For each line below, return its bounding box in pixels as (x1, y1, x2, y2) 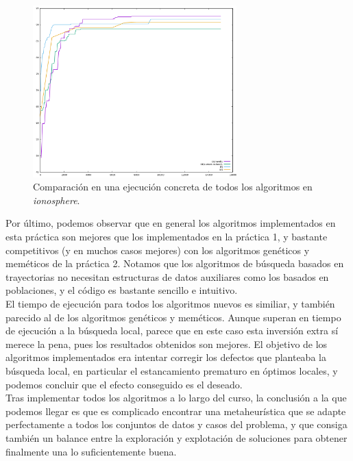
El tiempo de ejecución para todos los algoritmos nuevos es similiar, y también (5, 297, 335, 311)
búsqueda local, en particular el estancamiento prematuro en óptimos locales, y (5, 364, 338, 378)
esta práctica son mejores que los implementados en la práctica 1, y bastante (5, 229, 328, 244)
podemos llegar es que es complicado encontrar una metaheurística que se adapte (5, 403, 346, 418)
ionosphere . (33, 192, 80, 207)
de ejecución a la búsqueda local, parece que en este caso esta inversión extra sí (5, 323, 339, 338)
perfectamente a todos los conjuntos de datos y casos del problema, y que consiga (5, 417, 348, 432)
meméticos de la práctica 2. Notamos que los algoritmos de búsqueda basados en (5, 256, 344, 271)
